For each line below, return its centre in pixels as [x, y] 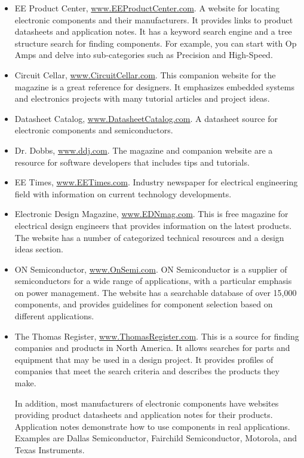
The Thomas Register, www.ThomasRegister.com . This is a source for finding [157, 336]
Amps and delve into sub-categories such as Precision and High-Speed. [144, 55]
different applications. [54, 316]
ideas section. [39, 249]
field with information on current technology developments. [123, 193]
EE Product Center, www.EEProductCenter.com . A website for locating [147, 8]
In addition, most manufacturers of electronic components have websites [147, 403]
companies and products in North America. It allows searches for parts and [152, 348]
